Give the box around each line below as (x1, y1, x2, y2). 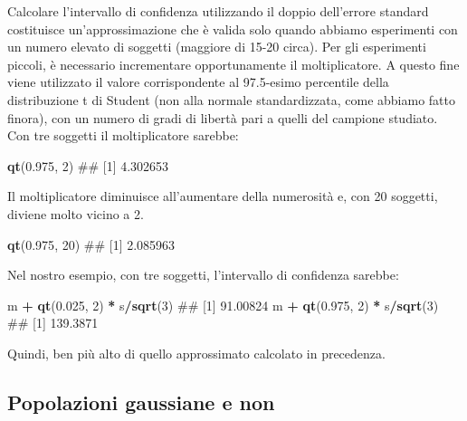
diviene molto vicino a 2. (7, 204, 144, 223)
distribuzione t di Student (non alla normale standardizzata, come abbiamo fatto (7, 90, 455, 109)
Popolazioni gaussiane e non (7, 388, 275, 416)
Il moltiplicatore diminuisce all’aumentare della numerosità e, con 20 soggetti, (7, 187, 438, 206)
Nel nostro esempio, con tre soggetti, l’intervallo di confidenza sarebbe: (7, 265, 399, 284)
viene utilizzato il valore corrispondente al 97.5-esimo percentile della (7, 72, 389, 91)
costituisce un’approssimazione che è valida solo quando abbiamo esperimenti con (7, 19, 458, 38)
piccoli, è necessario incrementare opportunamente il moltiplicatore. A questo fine (7, 54, 460, 73)
